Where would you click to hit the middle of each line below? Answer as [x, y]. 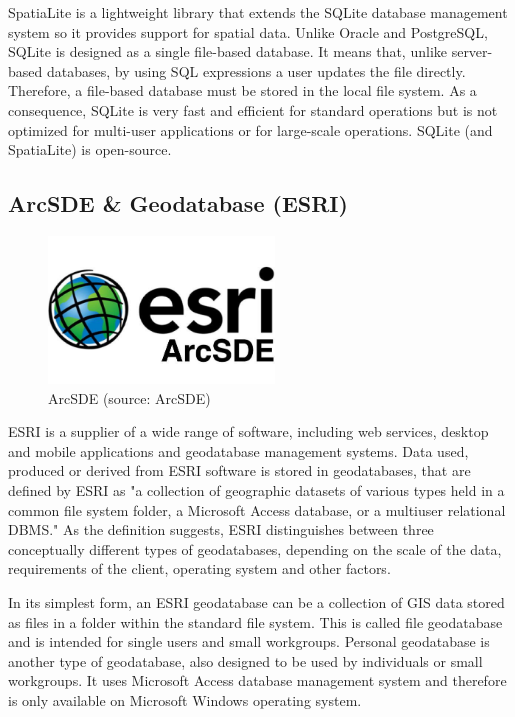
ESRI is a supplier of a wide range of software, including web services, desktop [248, 431]
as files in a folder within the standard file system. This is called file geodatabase [255, 621]
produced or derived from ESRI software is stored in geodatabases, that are [239, 470]
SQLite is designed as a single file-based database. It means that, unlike [227, 51]
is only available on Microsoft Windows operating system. [185, 700]
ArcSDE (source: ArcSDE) [129, 397]
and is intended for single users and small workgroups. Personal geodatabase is [249, 641]
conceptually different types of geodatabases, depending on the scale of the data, [255, 548]
